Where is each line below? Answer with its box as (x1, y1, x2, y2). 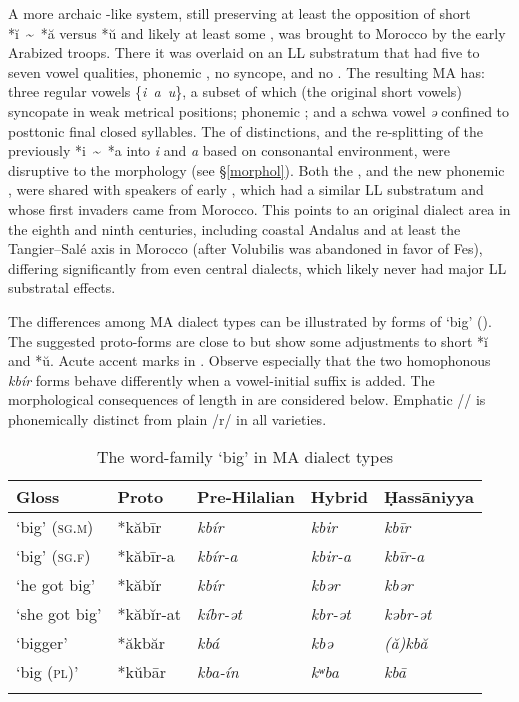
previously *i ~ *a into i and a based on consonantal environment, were (8, 140, 450, 161)
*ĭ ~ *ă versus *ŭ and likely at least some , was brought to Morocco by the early (8, 22, 506, 43)
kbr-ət (310, 602, 351, 626)
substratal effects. (8, 277, 116, 298)
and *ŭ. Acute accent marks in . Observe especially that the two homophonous (8, 350, 491, 371)
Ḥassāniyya (383, 485, 474, 509)
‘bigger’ (16, 631, 68, 655)
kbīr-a (383, 544, 425, 568)
